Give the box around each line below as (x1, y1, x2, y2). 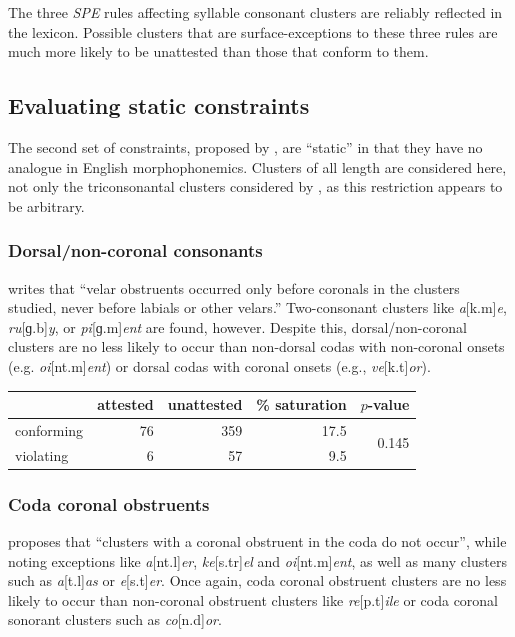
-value (367, 394, 410, 415)
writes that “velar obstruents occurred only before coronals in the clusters (8, 277, 460, 298)
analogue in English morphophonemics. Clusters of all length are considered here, (8, 156, 507, 177)
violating (15, 444, 69, 465)
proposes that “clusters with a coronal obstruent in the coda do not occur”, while (8, 531, 507, 552)
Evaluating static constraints (8, 90, 310, 121)
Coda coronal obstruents (8, 491, 210, 516)
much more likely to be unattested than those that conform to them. (8, 41, 429, 62)
